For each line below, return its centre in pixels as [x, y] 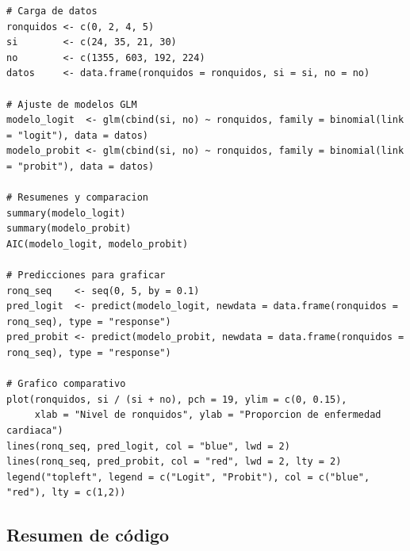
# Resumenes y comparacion [77, 198]
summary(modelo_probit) [69, 229]
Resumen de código [88, 535]
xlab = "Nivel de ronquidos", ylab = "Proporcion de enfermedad [208, 415]
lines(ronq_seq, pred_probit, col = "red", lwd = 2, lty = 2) [174, 462]
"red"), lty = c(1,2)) [66, 493]
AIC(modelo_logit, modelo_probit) [98, 244]
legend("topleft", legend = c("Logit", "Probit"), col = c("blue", [188, 477]
